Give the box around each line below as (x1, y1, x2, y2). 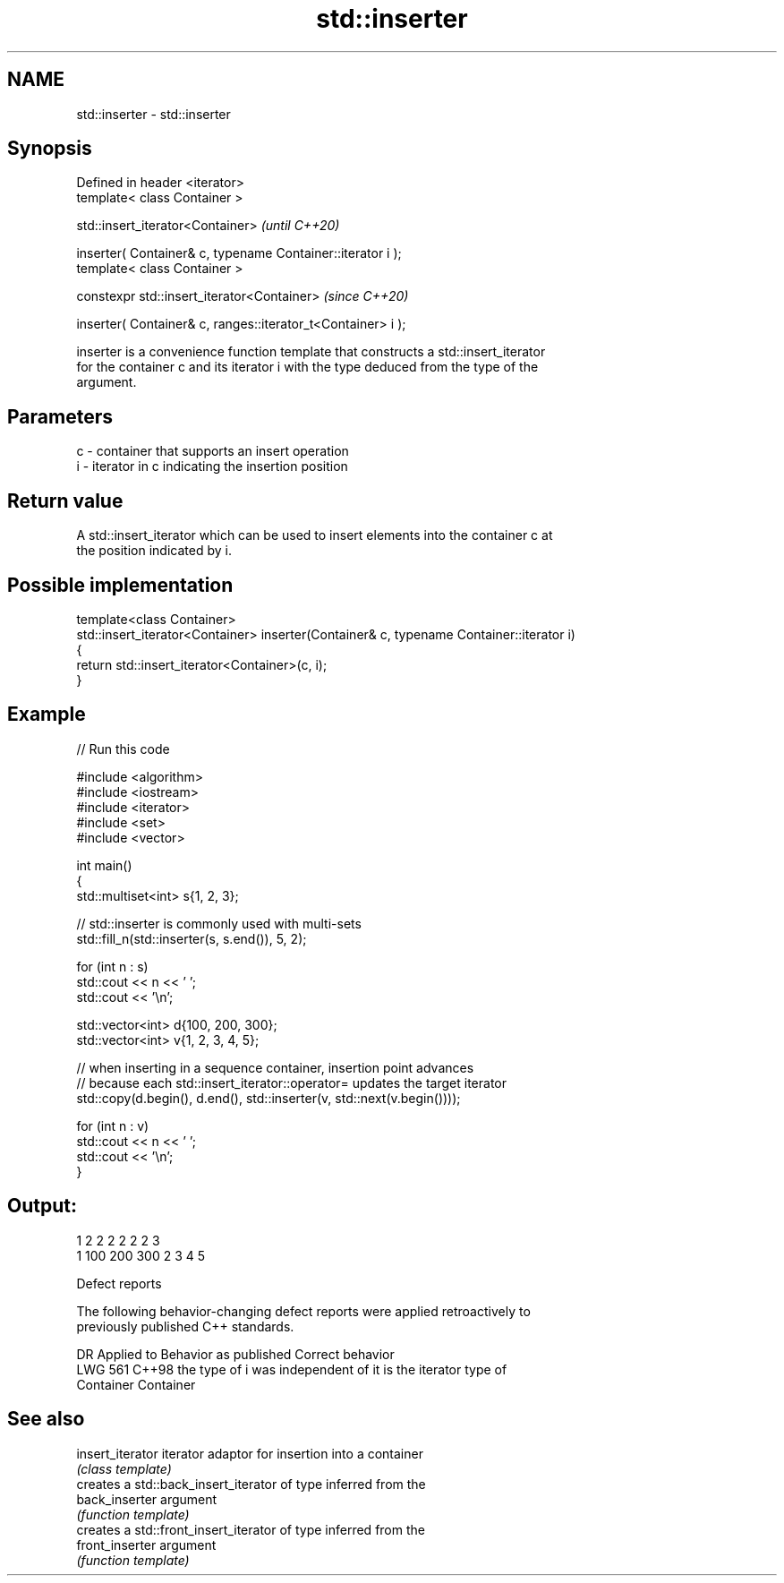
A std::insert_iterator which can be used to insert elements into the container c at (76, 527, 553, 543)
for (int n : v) (76, 1117, 149, 1134)
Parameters (7, 405, 113, 428)
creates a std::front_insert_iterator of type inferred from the (76, 1521, 425, 1537)
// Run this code (76, 740, 170, 757)
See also (7, 1408, 85, 1431)
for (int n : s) (76, 958, 149, 974)
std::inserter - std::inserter (76, 106, 231, 122)
